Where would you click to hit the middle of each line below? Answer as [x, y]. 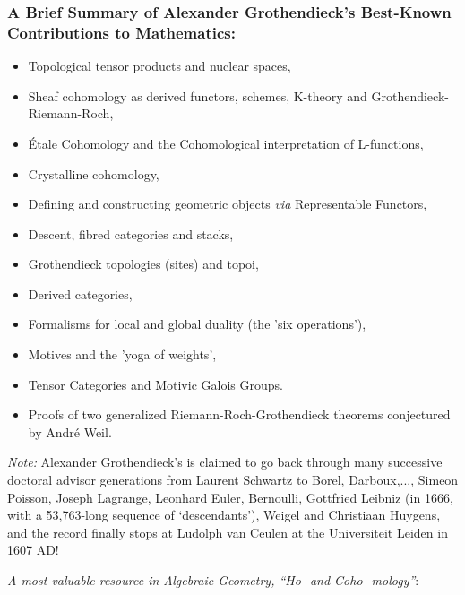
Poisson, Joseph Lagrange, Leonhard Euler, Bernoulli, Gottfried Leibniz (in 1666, [230, 497]
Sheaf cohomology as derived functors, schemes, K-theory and [198, 95]
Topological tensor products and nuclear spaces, [159, 66]
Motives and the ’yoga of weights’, [122, 354]
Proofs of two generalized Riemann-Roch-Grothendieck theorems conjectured [239, 414]
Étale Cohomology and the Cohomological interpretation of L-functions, [226, 143]
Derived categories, [80, 293]
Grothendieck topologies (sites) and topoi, [143, 264]
